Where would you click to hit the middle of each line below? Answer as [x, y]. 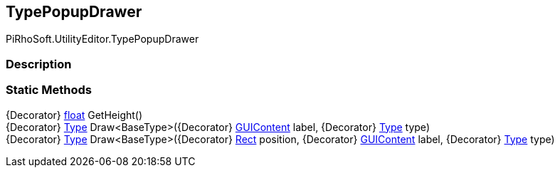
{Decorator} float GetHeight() [74, 115]
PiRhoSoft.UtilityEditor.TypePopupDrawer [102, 39]
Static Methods [49, 90]
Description [39, 64]
